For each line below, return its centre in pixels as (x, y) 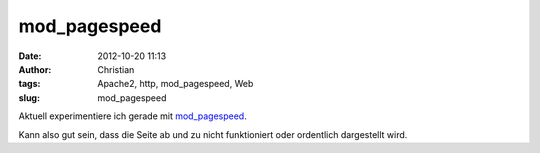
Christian (116, 69)
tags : (29, 84)
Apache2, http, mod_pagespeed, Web (175, 84)
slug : (29, 97)
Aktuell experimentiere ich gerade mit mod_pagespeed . (132, 116)
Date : (30, 56)
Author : (35, 69)
